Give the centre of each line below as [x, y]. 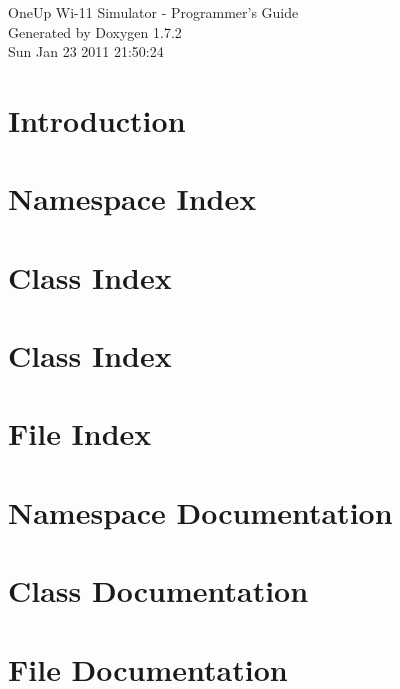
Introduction [97, 119]
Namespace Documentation [200, 511]
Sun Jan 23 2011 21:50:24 [86, 51]
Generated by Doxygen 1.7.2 [95, 31]
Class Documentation [158, 590]
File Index [80, 433]
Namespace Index [132, 198]
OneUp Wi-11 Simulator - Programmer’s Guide [153, 12]
